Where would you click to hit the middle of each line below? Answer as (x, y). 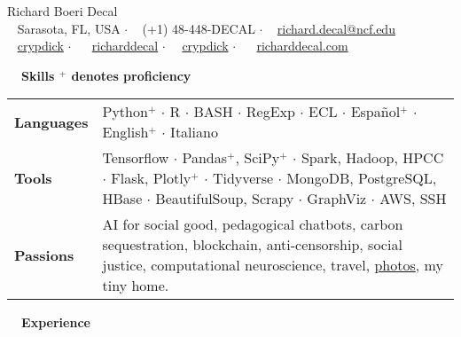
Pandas (204, 158)
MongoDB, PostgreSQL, (362, 178)
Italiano (194, 132)
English (125, 132)
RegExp (270, 112)
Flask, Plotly (151, 178)
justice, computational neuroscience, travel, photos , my (273, 265)
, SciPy (258, 158)
